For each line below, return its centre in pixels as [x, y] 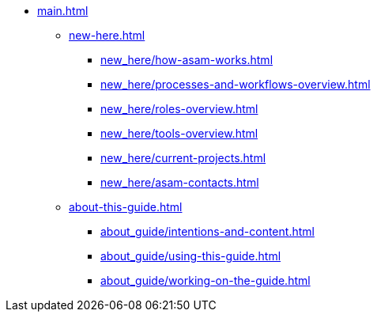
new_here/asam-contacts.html [180, 182]
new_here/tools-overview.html [179, 133]
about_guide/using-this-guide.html [191, 256]
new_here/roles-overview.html [179, 109]
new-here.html [107, 35]
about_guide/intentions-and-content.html [207, 231]
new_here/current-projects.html [183, 158]
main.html [63, 11]
